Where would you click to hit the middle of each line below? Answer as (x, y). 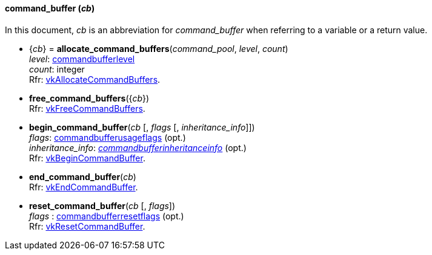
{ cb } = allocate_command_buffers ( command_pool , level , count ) (159, 48)
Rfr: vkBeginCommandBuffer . (87, 158)
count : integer (57, 69)
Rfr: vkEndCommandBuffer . (84, 187)
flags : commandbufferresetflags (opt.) (107, 216)
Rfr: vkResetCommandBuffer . (87, 226)
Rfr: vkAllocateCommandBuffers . (95, 79)
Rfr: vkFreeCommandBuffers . (87, 108)
